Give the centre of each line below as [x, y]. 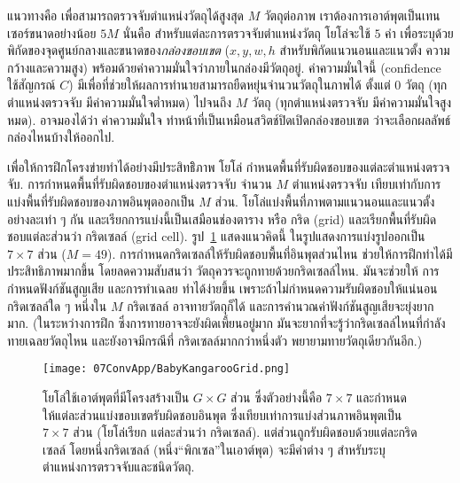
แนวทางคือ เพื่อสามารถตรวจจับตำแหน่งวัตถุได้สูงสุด [125, 15]
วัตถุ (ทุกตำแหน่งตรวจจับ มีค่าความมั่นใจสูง [351, 101]
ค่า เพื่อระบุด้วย [419, 32]
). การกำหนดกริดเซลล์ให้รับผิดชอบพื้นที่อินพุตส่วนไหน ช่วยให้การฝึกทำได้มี [280, 253]
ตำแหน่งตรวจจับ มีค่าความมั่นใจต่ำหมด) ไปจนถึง [120, 101]
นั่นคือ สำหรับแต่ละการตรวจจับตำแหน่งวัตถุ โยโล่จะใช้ [246, 32]
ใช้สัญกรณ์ [31, 85]
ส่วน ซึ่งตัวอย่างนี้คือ [277, 397]
